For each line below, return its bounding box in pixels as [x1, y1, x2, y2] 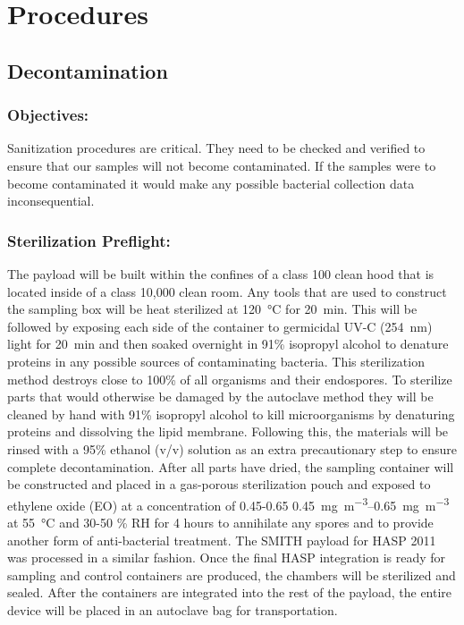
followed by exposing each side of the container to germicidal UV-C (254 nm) [7, 317, 433, 335]
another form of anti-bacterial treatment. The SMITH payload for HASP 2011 [7, 530, 436, 549]
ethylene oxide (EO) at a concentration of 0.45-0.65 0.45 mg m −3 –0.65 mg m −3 [7, 493, 450, 514]
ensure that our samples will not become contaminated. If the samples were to [7, 156, 436, 174]
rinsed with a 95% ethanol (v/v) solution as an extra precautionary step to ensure [7, 439, 458, 458]
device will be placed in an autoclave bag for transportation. [7, 600, 338, 619]
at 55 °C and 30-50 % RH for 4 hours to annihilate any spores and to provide [7, 512, 434, 531]
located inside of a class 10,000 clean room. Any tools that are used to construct [7, 282, 447, 300]
